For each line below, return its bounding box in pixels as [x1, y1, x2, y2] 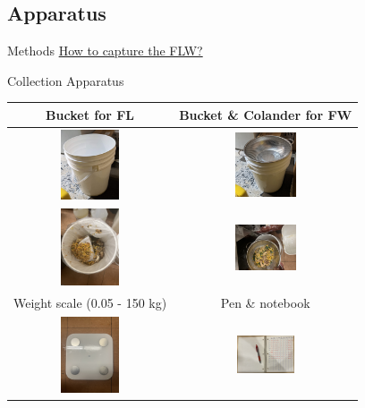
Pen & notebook [220, 293, 310, 311]
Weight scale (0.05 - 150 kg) [13, 293, 167, 311]
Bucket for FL [46, 105, 135, 123]
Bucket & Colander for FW [179, 105, 352, 123]
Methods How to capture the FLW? [7, 41, 203, 60]
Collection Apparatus [7, 71, 124, 89]
